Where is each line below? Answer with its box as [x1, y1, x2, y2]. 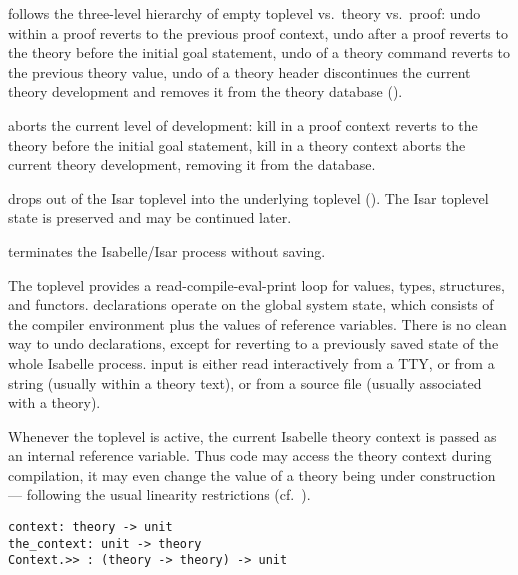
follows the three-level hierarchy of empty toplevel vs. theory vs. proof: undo [8, 3, 481, 23]
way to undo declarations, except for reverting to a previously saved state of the [8, 333, 499, 354]
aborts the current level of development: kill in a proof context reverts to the [8, 114, 478, 135]
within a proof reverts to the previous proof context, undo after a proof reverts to [8, 22, 508, 43]
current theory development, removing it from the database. [8, 154, 376, 175]
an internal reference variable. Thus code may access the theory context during [8, 445, 492, 466]
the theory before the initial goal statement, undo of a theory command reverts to [8, 42, 511, 63]
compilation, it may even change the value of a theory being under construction [8, 464, 496, 485]
